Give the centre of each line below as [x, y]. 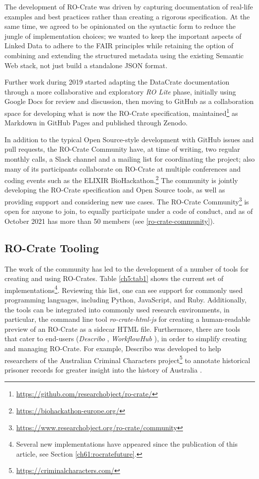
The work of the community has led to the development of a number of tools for [127, 268]
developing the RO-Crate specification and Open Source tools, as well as [115, 190]
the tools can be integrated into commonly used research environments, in [117, 309]
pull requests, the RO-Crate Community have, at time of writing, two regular [122, 149]
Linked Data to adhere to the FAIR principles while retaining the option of [119, 46]
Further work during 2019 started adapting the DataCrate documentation [117, 82]
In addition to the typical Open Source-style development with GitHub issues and [129, 139]
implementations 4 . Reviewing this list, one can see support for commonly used [124, 289]
